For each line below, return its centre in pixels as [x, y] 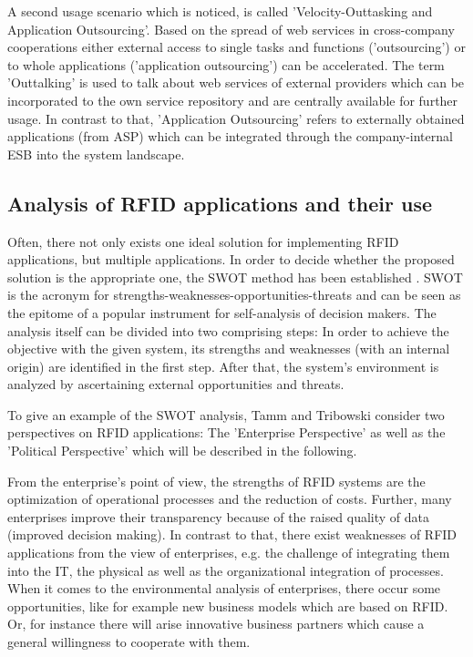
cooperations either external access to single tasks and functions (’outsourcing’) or [236, 47]
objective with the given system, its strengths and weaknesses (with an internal [229, 349]
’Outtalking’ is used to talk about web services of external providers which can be [236, 82]
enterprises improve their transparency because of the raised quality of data [219, 516]
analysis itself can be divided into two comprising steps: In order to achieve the [228, 330]
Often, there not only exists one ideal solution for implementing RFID [203, 241]
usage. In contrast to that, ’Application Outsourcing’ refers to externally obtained [236, 118]
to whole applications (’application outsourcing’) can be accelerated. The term [226, 64]
